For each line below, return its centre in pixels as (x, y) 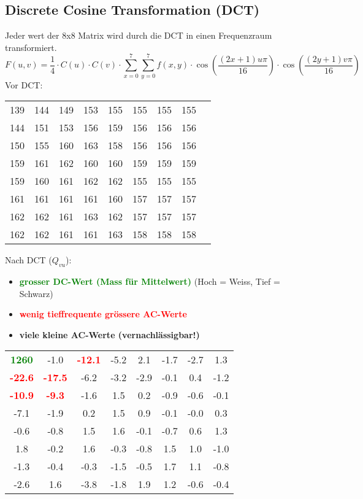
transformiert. (31, 47)
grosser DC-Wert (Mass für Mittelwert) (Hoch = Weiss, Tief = (150, 281)
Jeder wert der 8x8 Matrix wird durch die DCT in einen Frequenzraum (139, 35)
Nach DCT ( (29, 260)
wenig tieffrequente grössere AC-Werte (103, 314)
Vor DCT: (24, 84)
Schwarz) (36, 293)
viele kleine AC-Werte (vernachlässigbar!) (109, 334)
